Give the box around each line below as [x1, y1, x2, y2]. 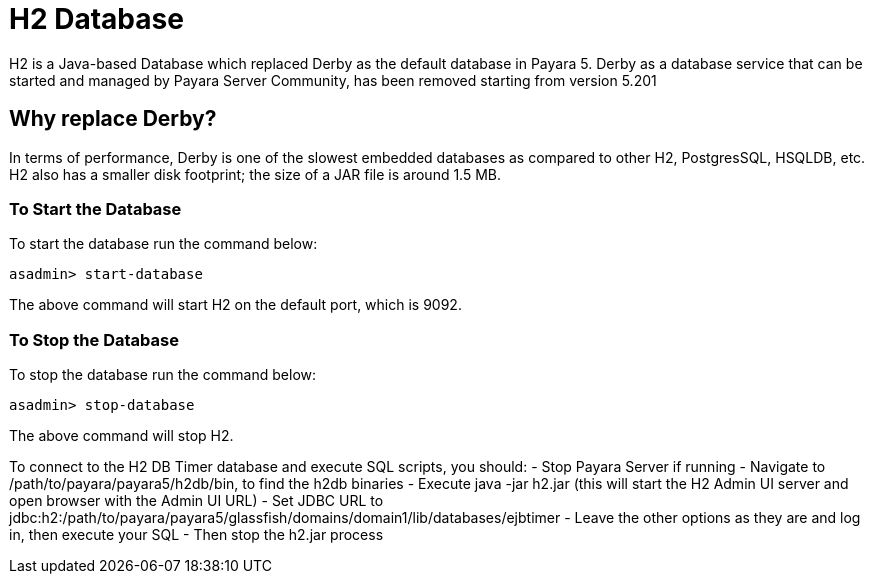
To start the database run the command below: [9, 235, 318, 253]
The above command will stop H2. [9, 427, 234, 445]
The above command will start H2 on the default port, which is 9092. [9, 296, 462, 314]
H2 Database [9, 2, 184, 36]
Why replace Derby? [9, 106, 217, 132]
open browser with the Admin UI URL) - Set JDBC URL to [9, 492, 384, 510]
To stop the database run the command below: [9, 366, 317, 384]
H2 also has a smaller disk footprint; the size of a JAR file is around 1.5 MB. [9, 165, 502, 183]
